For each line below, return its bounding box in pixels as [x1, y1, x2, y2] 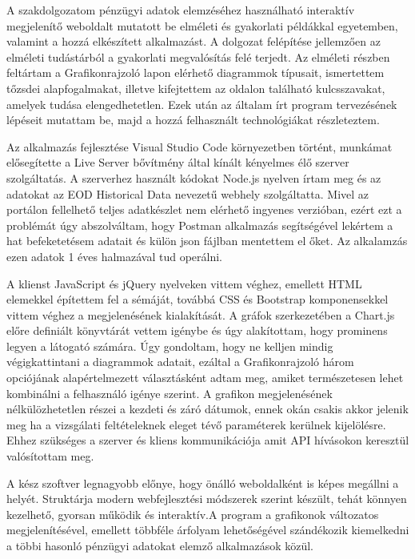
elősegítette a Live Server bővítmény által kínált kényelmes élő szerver [6, 154, 349, 171]
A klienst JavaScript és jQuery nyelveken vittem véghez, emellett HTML [6, 275, 362, 292]
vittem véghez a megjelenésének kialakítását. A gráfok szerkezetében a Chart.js [6, 306, 395, 323]
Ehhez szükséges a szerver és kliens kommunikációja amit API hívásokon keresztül [6, 432, 409, 448]
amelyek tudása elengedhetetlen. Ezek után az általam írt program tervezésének [6, 95, 397, 112]
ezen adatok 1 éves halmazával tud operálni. [6, 247, 222, 264]
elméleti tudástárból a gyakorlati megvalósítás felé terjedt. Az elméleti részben [6, 48, 390, 65]
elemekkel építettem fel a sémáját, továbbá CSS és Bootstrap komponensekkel [6, 291, 389, 308]
